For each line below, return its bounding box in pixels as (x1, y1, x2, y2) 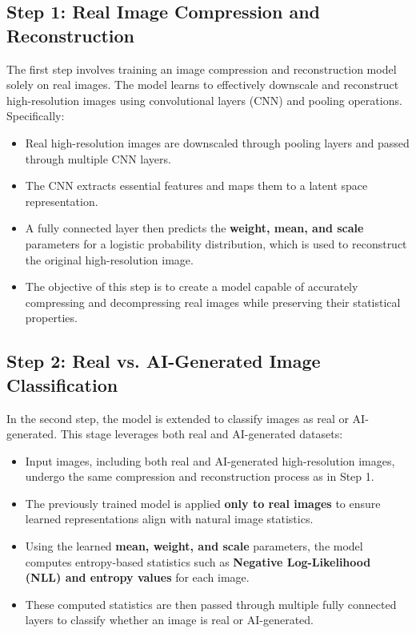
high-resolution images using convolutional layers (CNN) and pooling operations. (6, 91, 402, 108)
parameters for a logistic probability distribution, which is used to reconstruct (25, 235, 407, 252)
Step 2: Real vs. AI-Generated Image (6, 349, 321, 373)
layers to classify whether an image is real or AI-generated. (25, 611, 314, 628)
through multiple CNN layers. (25, 150, 171, 167)
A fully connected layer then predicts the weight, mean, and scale (25, 220, 364, 236)
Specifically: (6, 107, 65, 124)
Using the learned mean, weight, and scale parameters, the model (25, 538, 363, 554)
